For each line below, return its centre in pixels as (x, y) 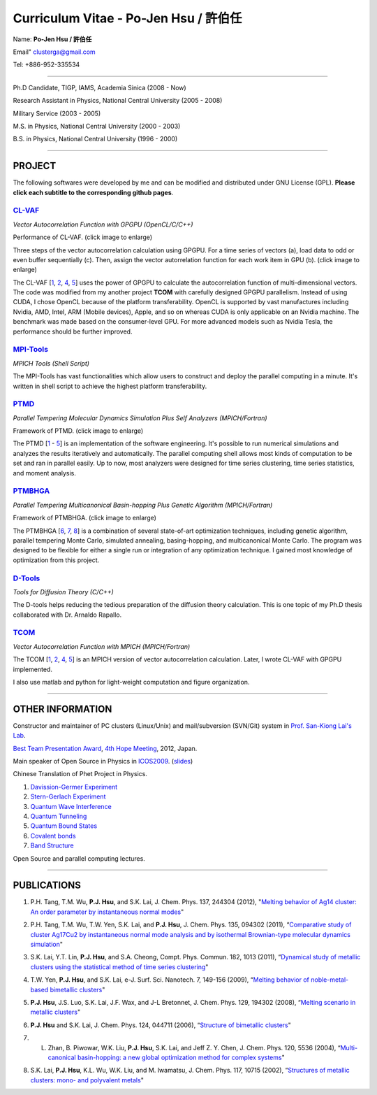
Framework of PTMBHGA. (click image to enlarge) (85, 518)
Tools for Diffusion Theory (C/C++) (64, 592)
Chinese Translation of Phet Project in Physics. (80, 774)
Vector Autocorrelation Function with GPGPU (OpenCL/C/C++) (103, 224)
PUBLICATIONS (47, 886)
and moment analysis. (45, 473)
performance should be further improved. (73, 331)
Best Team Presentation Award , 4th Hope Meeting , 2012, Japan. (105, 748)
